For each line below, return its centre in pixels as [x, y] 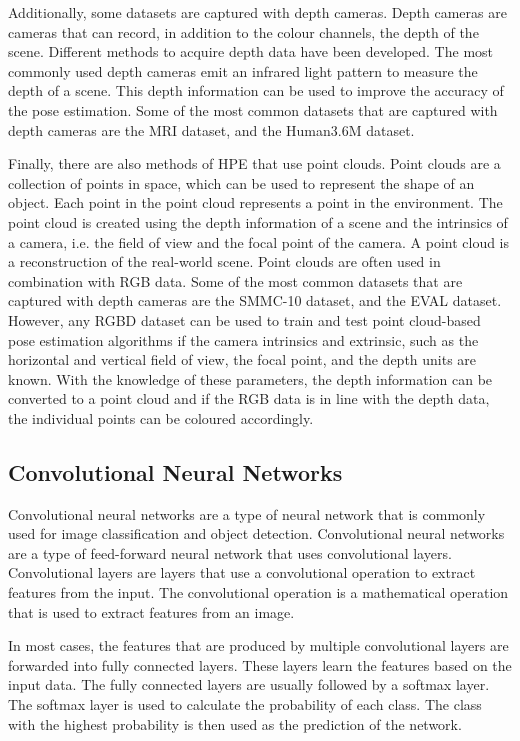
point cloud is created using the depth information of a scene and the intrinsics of [258, 221]
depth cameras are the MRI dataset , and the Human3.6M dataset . [211, 129]
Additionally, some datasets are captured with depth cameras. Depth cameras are [257, 12]
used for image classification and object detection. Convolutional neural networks [256, 533]
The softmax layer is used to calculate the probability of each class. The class [245, 704]
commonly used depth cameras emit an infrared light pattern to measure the [243, 70]
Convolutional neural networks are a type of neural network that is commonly [247, 513]
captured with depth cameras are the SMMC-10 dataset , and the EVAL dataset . [255, 300]
